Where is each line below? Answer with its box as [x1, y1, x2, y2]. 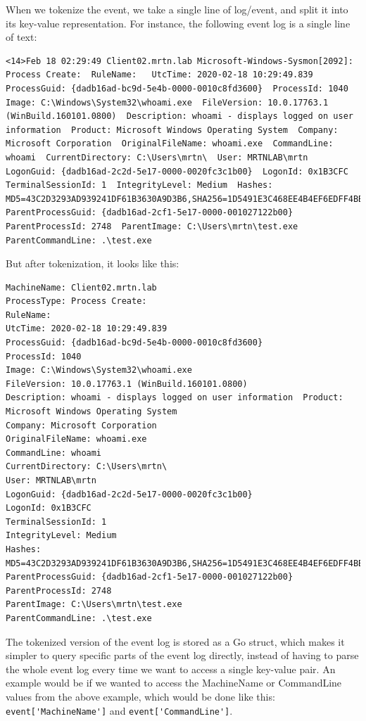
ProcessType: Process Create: [6, 296, 147, 307]
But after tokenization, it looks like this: [6, 256, 179, 271]
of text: [6, 30, 37, 44]
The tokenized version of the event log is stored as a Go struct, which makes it [6, 634, 345, 649]
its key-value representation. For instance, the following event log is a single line [6, 15, 351, 30]
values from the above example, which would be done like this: [6, 689, 275, 703]
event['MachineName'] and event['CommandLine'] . [6, 703, 233, 717]
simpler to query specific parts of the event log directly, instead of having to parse [6, 648, 359, 663]
